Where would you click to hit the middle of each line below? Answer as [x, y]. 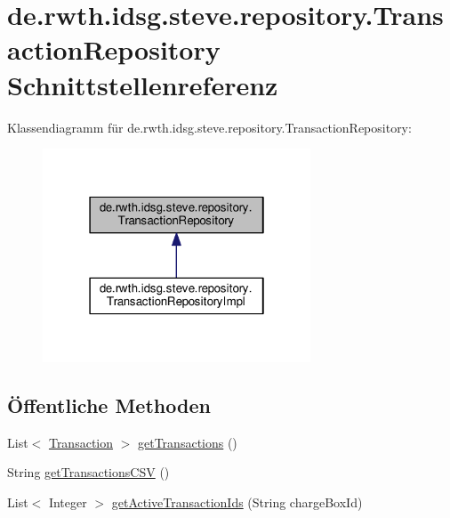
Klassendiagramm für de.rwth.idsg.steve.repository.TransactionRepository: [209, 127]
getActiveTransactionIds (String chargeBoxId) [237, 502]
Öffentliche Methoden [109, 405]
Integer [68, 502]
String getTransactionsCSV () [88, 472]
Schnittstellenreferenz [143, 84]
